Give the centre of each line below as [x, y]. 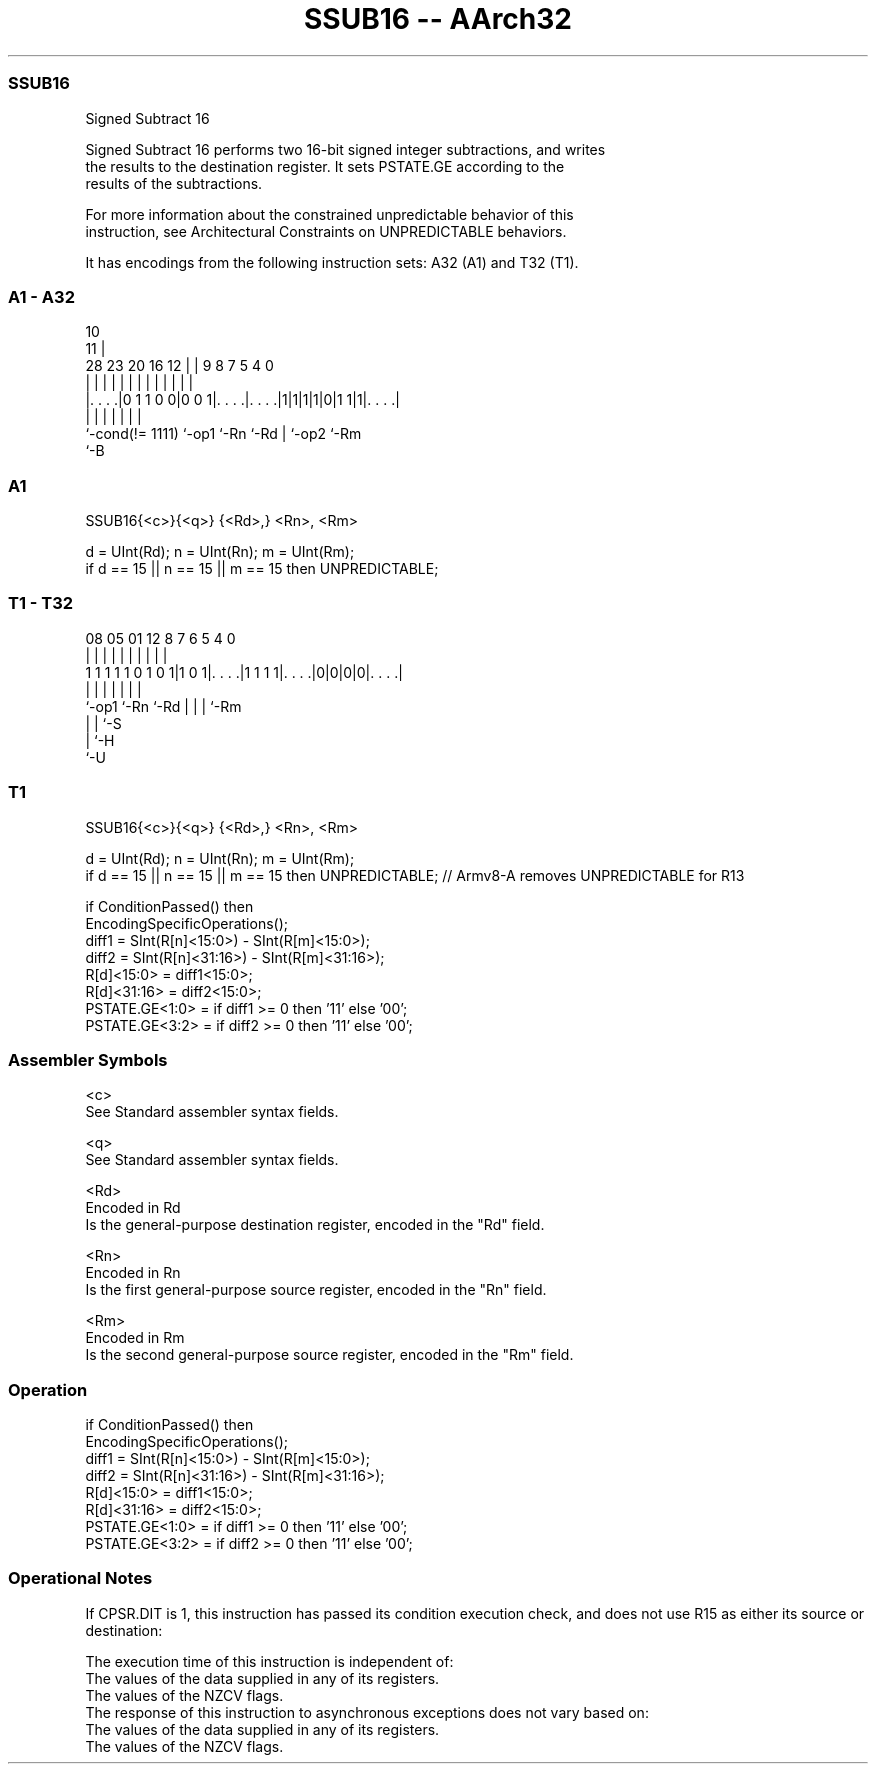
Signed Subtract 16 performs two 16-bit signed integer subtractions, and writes [345, 149]
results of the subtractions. [174, 183]
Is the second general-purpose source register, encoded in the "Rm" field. [329, 1355]
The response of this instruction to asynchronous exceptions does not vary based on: [367, 1712]
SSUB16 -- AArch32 [438, 19]
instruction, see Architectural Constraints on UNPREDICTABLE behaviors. [326, 231]
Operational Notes [80, 1578]
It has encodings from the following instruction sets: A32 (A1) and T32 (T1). [332, 262]
